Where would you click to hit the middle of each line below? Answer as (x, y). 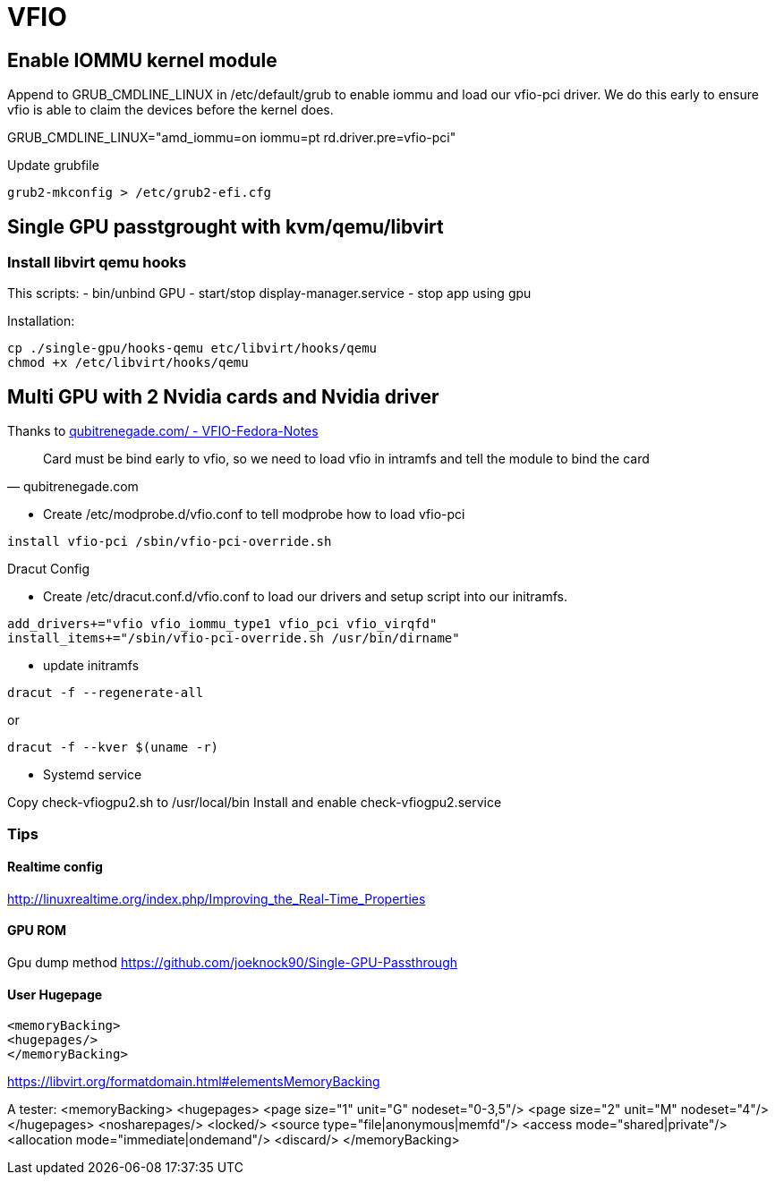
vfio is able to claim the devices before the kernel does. (170, 110)
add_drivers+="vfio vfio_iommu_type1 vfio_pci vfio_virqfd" (222, 624)
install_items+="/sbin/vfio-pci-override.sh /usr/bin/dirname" (234, 638)
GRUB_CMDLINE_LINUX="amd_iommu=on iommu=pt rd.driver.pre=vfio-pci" (232, 138)
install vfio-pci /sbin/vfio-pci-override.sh (170, 542)
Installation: (41, 321)
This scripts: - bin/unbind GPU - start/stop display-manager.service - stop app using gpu (269, 293)
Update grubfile (53, 166)
